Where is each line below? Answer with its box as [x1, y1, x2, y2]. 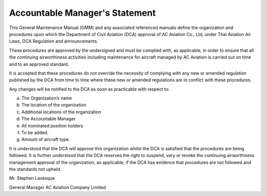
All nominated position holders [21, 123, 83, 129]
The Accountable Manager [21, 116, 76, 122]
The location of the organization [21, 102, 87, 108]
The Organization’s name [21, 95, 72, 101]
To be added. [21, 130, 49, 135]
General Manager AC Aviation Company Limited [9, 184, 106, 190]
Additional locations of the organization [21, 109, 101, 115]
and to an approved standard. [9, 61, 69, 67]
